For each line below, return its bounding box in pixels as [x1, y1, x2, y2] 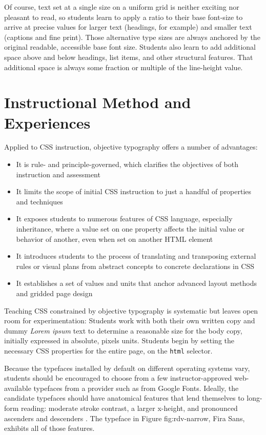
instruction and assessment [16, 169, 100, 179]
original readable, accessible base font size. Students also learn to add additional [4, 42, 256, 52]
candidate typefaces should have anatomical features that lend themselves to [4, 392, 244, 403]
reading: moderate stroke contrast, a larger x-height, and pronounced [21, 403, 238, 413]
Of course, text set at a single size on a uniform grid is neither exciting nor [4, 2, 239, 12]
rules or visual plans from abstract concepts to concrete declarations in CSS [16, 260, 255, 271]
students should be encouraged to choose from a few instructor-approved [4, 372, 232, 383]
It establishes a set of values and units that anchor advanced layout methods [16, 278, 257, 288]
